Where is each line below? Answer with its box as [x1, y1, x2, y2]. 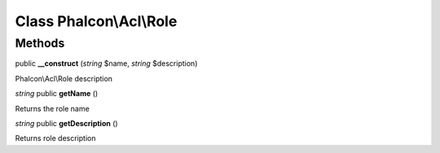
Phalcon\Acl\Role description [15, 73, 113, 83]
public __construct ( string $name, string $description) [15, 59, 198, 68]
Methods [15, 36, 65, 50]
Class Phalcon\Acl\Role [15, 12, 178, 30]
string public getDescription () [15, 118, 118, 128]
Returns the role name [15, 103, 90, 113]
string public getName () [15, 89, 99, 98]
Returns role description [15, 133, 96, 143]
